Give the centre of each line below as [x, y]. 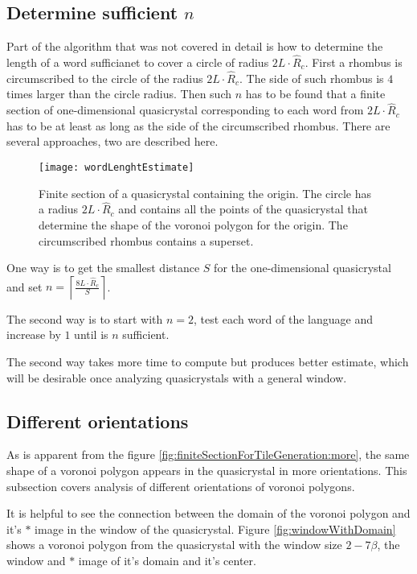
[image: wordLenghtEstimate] [117, 168]
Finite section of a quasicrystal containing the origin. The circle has [205, 193]
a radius [59, 209]
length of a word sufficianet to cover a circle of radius [138, 62]
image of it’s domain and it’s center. [167, 560]
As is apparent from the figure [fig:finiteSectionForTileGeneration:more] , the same [208, 454]
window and [36, 560]
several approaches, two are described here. [112, 141]
